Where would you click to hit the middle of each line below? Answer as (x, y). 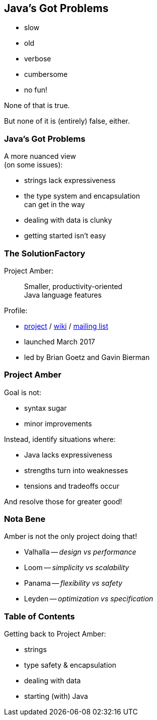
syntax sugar (46, 408)
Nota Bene (25, 519)
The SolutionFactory (45, 253)
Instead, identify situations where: (60, 439)
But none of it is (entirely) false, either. (67, 121)
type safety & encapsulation (70, 665)
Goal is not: (23, 392)
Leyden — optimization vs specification (89, 599)
